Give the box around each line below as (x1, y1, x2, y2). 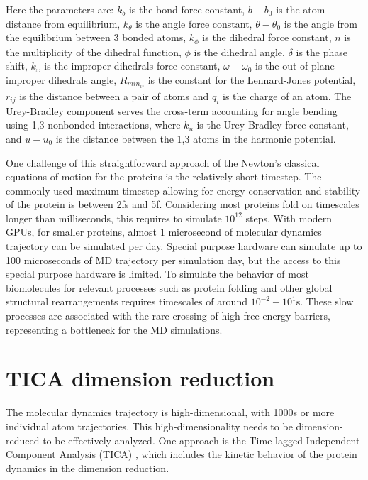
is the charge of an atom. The (222, 88, 352, 103)
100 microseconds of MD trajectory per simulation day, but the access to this (6, 252, 341, 267)
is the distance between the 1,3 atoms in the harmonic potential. (55, 131, 336, 146)
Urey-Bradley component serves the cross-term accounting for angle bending (6, 103, 338, 118)
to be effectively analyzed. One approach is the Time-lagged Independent (43, 432, 360, 447)
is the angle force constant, (135, 16, 252, 31)
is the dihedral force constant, (202, 30, 332, 45)
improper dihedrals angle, (6, 72, 117, 87)
